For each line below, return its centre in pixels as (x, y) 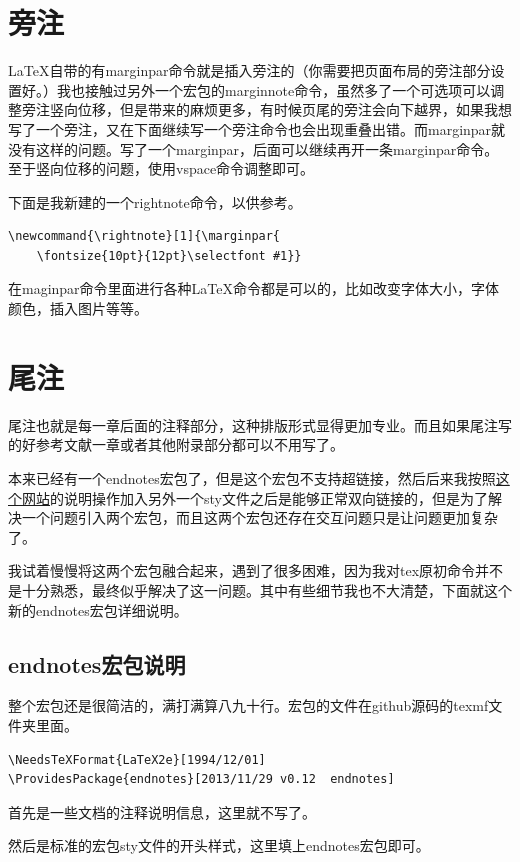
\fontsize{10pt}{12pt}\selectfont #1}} (169, 255)
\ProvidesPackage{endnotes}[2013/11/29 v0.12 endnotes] (201, 779)
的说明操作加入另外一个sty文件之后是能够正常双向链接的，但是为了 (269, 497)
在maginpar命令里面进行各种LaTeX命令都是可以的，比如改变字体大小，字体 (254, 288)
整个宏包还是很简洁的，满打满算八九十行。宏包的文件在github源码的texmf (248, 705)
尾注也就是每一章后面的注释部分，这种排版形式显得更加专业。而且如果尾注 (253, 424)
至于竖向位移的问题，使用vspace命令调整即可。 (161, 168)
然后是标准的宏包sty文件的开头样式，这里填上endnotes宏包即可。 (219, 845)
